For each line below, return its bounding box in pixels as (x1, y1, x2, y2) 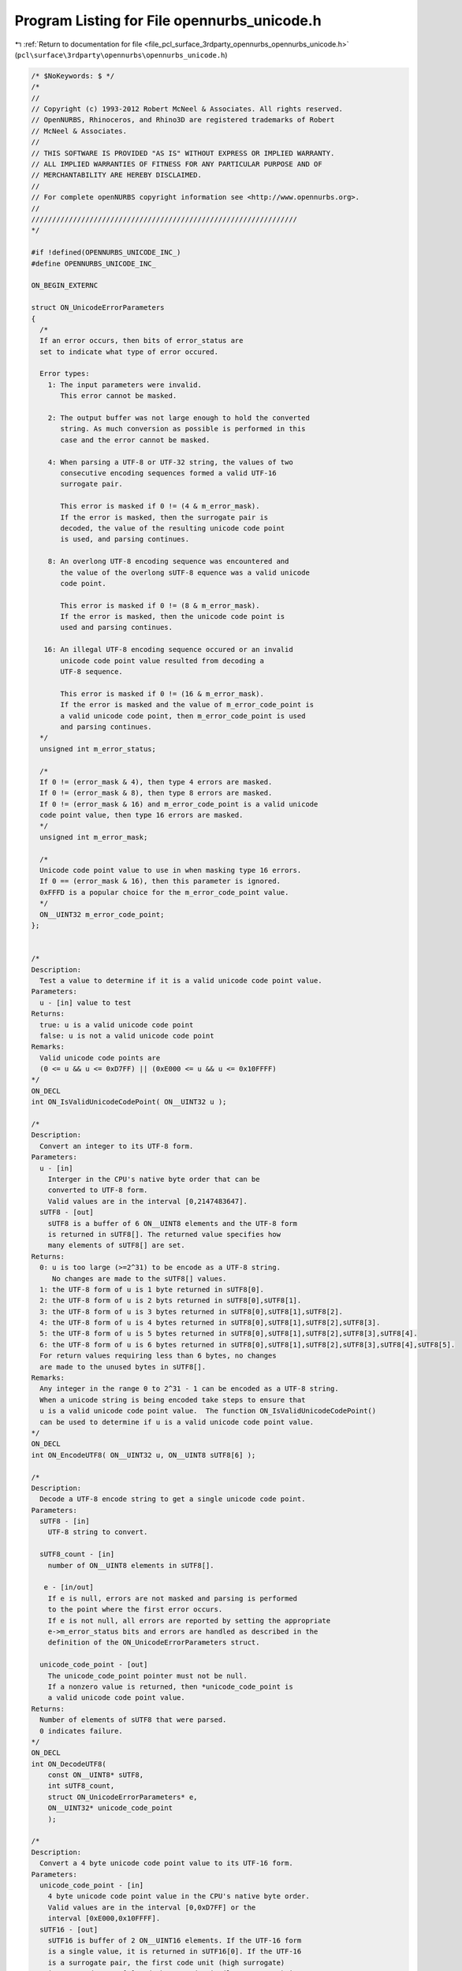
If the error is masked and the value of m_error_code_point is (60, 700, 315, 710)
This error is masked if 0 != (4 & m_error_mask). (60, 501, 260, 511)
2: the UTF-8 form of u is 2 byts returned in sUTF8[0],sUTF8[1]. (39, 1296, 302, 1305)
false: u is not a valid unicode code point (39, 1031, 214, 1040)
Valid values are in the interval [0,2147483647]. (47, 1197, 248, 1205)
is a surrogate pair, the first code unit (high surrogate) (47, 1958, 285, 1967)
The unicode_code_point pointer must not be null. (47, 1671, 248, 1680)
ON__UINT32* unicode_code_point (47, 1804, 173, 1813)
